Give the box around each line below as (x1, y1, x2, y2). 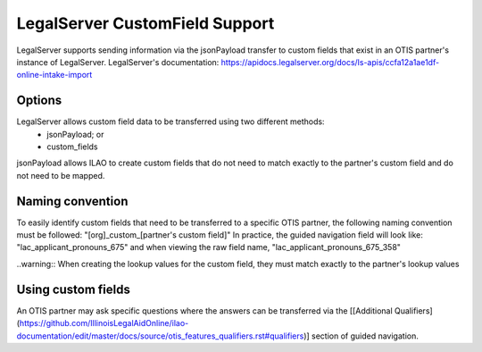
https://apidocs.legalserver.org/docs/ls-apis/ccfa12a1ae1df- (220, 56, 440, 67)
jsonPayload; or (46, 129, 104, 139)
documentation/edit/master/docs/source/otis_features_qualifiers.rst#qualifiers (16, 331, 304, 341)
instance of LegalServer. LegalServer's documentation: (16, 56, 220, 67)
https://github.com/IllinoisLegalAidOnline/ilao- (19, 318, 189, 329)
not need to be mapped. (16, 170, 105, 180)
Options (16, 93, 62, 108)
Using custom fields (16, 281, 131, 297)
